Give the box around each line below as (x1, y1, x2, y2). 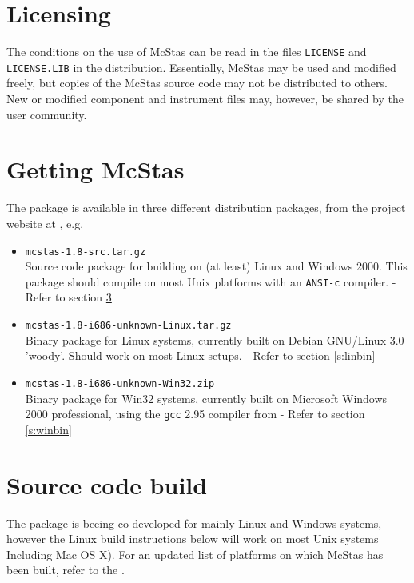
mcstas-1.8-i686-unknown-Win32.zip (25, 377, 215, 389)
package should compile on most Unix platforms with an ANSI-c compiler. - (25, 273, 396, 290)
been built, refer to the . (6, 561, 125, 578)
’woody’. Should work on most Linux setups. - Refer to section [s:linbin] (25, 347, 376, 364)
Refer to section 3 (25, 289, 112, 305)
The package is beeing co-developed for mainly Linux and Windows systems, (6, 514, 382, 531)
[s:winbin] (25, 421, 72, 437)
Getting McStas (6, 153, 185, 186)
